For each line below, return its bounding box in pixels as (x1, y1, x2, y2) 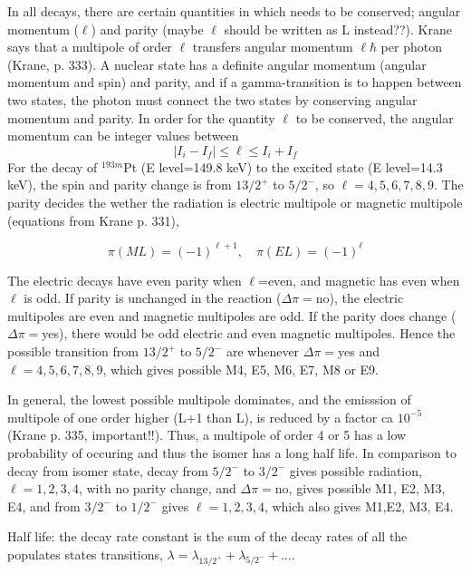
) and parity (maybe (91, 19, 204, 38)
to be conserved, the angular (295, 108, 454, 127)
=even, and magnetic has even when (257, 270, 460, 289)
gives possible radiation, (289, 461, 422, 480)
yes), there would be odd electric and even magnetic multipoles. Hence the (42, 324, 456, 343)
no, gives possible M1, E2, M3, (274, 479, 446, 498)
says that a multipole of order (7, 37, 172, 56)
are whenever (226, 342, 300, 360)
